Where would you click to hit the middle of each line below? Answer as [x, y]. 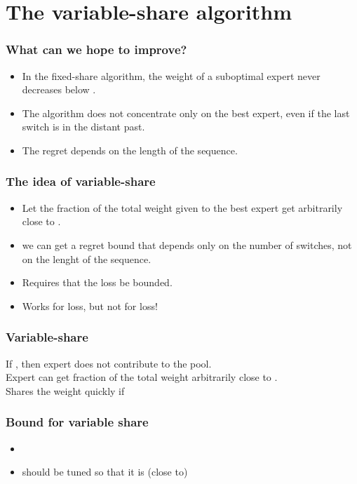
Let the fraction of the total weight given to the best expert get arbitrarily [182, 207]
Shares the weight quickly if [65, 390]
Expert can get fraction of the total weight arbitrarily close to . [142, 377]
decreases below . [59, 89]
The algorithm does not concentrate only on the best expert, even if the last [186, 113]
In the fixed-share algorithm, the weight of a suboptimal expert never [171, 75]
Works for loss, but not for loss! [90, 305]
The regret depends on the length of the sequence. [130, 150]
